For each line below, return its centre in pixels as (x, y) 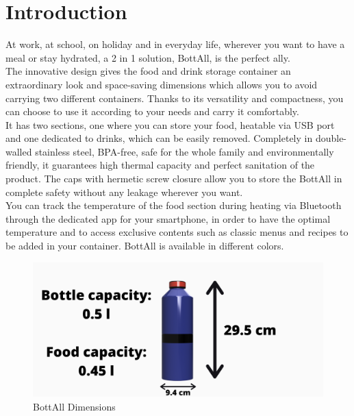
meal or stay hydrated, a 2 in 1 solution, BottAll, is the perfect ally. (148, 57)
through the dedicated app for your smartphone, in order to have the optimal (168, 218)
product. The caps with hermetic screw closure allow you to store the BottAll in (174, 179)
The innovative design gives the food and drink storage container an (148, 71)
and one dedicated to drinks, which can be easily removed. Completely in (159, 138)
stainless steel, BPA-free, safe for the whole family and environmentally (185, 151)
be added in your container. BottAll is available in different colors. (145, 246)
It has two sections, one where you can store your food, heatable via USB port (170, 124)
